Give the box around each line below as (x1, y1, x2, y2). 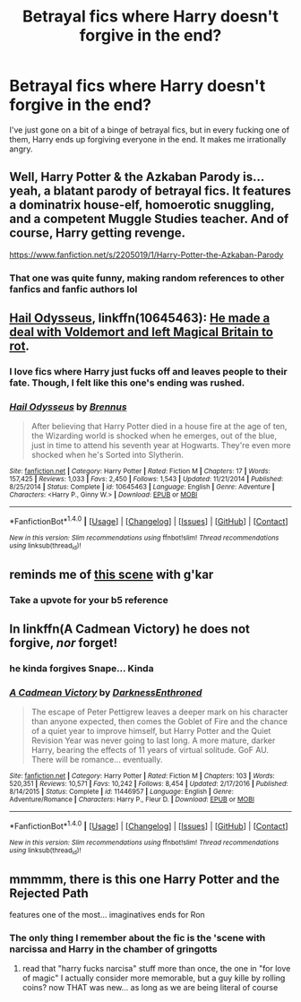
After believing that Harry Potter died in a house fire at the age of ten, (30, 421, 288, 432)
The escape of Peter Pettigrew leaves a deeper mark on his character (30, 706, 288, 718)
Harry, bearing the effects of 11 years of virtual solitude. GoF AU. (30, 745, 270, 756)
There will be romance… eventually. (30, 755, 163, 765)
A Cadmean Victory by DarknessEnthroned (9, 686, 202, 698)
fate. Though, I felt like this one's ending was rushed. (9, 376, 245, 389)
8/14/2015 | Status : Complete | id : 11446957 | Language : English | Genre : (9, 787, 235, 797)
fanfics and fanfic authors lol (9, 282, 138, 295)
